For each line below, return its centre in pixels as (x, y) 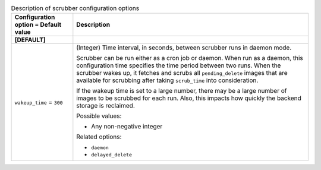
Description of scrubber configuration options (75, 8)
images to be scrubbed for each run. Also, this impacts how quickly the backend (189, 98)
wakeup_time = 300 (39, 102)
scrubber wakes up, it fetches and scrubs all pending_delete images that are (182, 73)
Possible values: (99, 116)
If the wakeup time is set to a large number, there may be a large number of (182, 91)
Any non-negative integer (127, 127)
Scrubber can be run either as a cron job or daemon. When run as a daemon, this (190, 58)
